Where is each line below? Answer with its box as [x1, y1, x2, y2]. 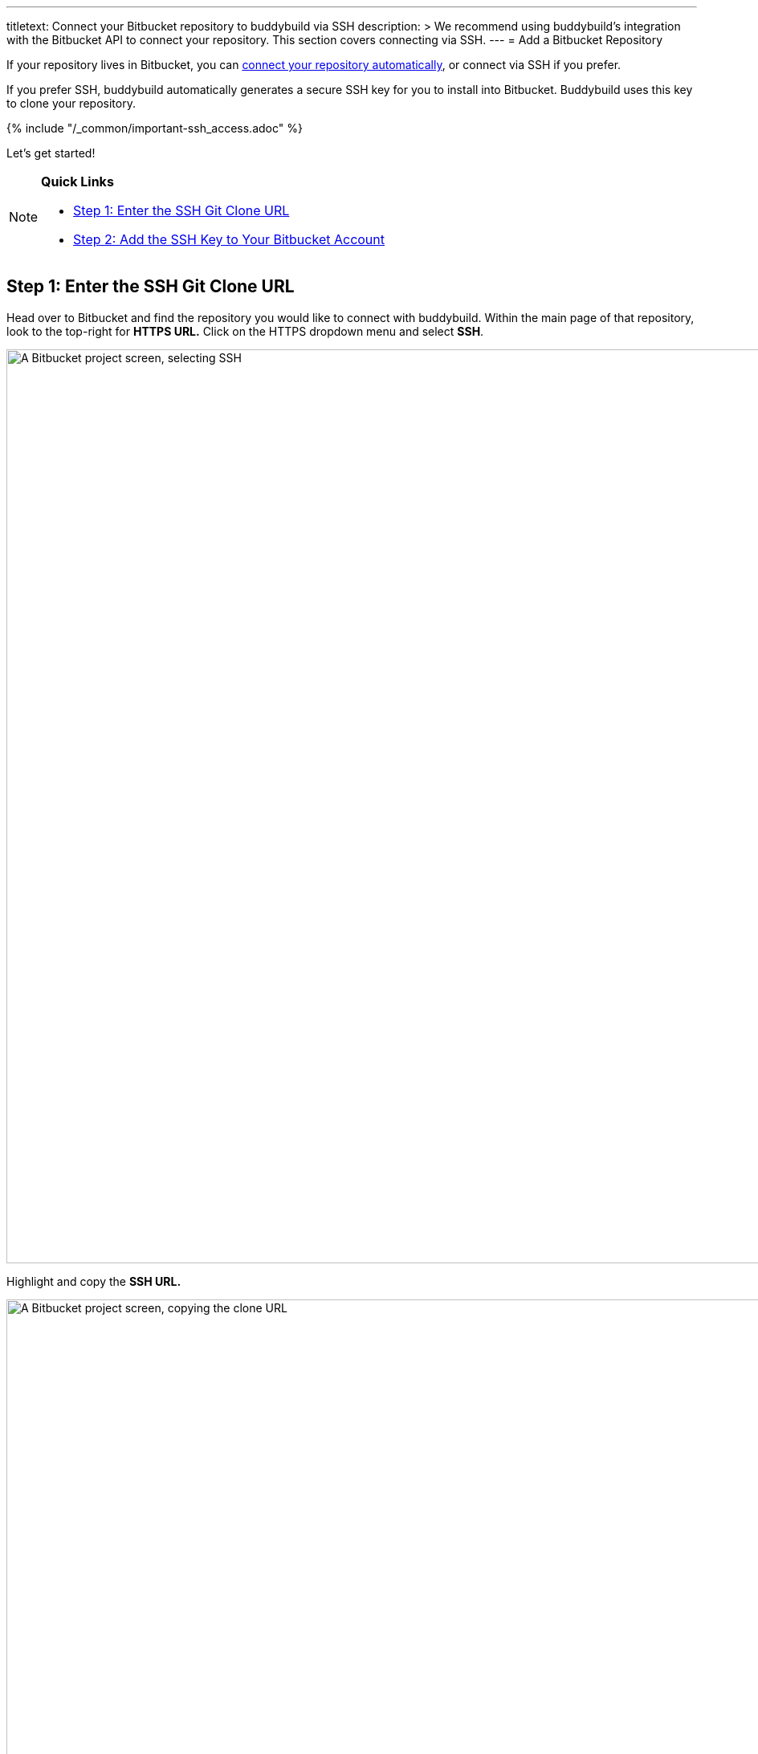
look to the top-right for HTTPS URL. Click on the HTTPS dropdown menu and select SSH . [6, 324, 484, 338]
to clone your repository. [6, 96, 136, 110]
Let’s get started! [6, 146, 96, 160]
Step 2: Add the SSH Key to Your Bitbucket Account [73, 231, 385, 247]
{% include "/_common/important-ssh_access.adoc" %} [6, 121, 303, 135]
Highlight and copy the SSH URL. [6, 1274, 181, 1288]
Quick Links [41, 173, 114, 190]
